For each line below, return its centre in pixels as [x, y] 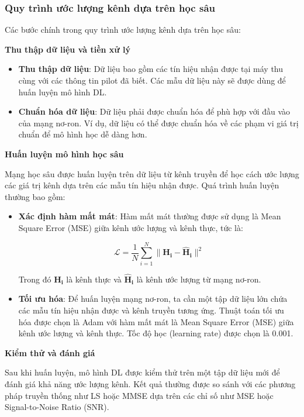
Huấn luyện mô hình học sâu [64, 154]
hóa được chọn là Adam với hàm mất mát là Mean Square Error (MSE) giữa [156, 321]
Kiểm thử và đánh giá [50, 352]
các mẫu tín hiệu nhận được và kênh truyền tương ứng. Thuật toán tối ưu [151, 310]
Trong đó [35, 279]
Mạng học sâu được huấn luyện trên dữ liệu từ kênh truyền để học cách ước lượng [152, 173]
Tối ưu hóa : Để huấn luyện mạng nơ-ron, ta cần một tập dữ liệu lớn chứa [153, 299]
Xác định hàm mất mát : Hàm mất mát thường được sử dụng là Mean [150, 216]
